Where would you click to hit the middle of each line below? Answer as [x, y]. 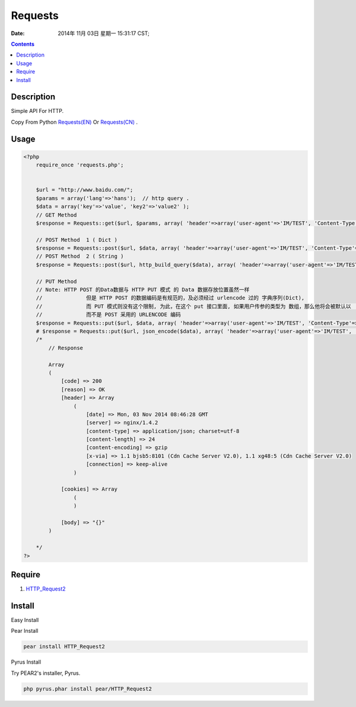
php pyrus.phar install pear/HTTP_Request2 [88, 689]
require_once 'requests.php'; [80, 165]
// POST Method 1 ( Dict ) [77, 240]
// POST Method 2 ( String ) [80, 256]
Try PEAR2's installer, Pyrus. [46, 673]
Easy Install [25, 620]
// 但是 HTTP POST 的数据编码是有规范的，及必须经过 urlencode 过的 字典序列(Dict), [170, 298]
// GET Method [56, 215]
